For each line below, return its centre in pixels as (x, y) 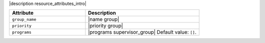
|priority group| (106, 26)
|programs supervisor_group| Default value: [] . (142, 32)
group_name (24, 19)
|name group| (104, 20)
